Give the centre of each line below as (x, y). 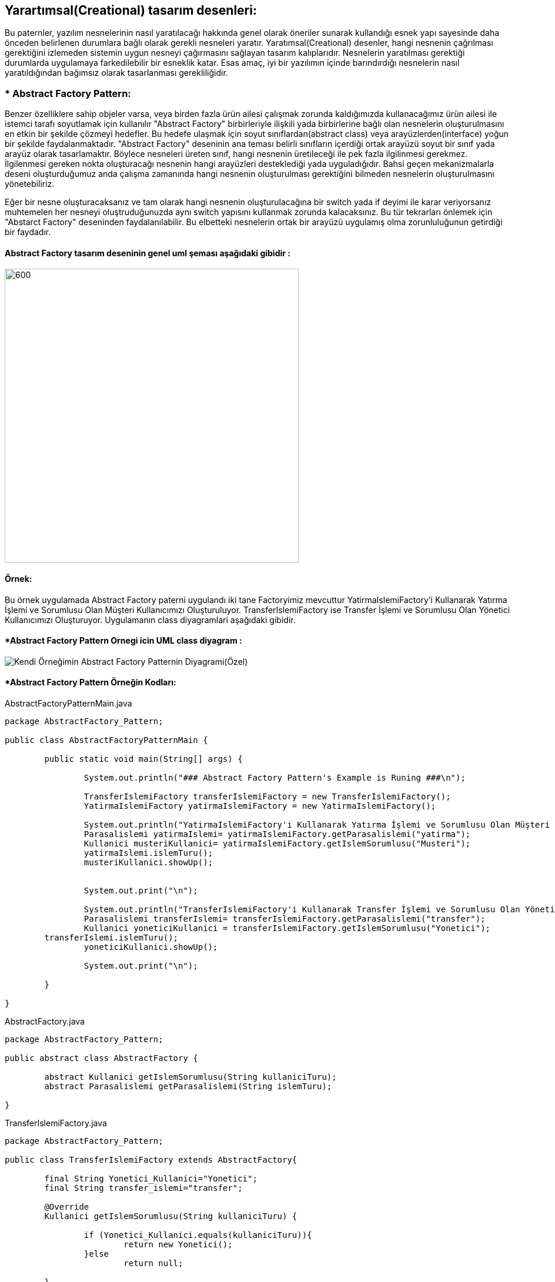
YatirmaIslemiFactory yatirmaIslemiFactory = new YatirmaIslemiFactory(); (260, 806)
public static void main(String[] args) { (143, 759)
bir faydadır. (28, 232)
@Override (67, 1207)
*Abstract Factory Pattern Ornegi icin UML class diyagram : (123, 641)
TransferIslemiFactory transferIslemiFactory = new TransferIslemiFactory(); (267, 797)
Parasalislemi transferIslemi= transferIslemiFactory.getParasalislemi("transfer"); (285, 919)
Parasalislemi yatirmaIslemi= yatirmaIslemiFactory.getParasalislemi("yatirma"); (277, 834)
